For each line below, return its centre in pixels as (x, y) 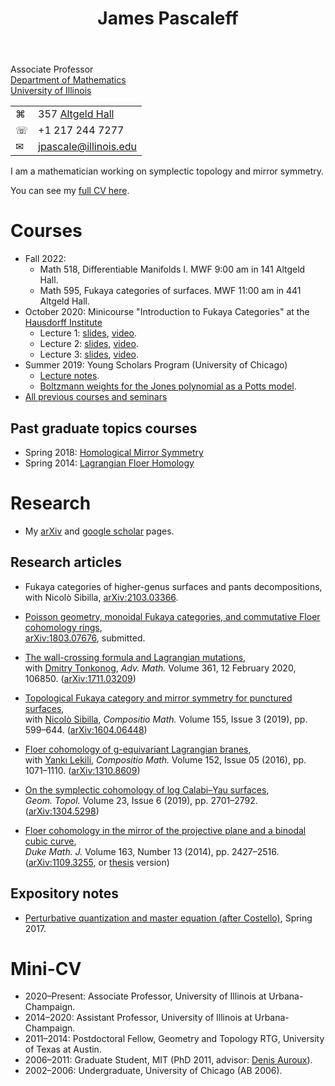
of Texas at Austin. (63, 1049)
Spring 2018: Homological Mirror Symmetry (114, 452)
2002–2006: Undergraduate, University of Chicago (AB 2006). (153, 1071)
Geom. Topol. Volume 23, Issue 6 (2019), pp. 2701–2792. (141, 800)
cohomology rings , (63, 627)
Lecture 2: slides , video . (89, 344)
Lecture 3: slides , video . (89, 354)
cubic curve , (50, 841)
